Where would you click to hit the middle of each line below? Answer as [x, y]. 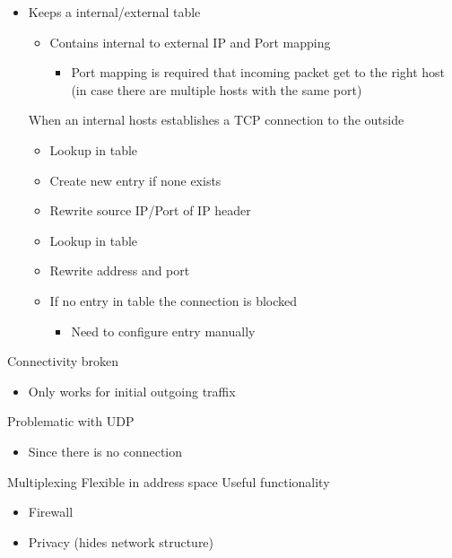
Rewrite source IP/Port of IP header [150, 210]
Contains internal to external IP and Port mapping [190, 42]
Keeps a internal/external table [114, 12]
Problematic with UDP [71, 421]
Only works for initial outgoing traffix [132, 391]
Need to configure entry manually [163, 331]
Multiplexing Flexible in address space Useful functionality [169, 481]
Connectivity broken [63, 361]
